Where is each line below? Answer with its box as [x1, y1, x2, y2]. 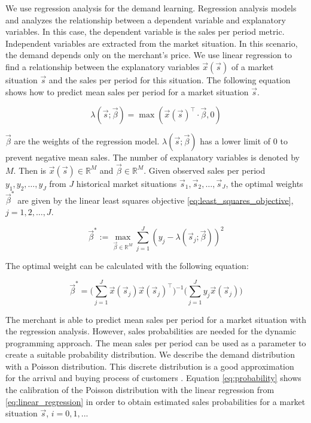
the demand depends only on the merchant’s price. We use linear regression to [5, 49, 292, 61]
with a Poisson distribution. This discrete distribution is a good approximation [5, 359, 294, 372]
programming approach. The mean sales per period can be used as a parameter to [5, 336, 306, 349]
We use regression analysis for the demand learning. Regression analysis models [5, 2, 297, 14]
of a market [231, 60, 274, 72]
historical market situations [76, 177, 177, 189]
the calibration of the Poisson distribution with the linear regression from [5, 383, 275, 396]
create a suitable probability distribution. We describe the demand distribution [5, 348, 295, 361]
